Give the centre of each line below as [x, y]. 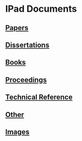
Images [17, 132]
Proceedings [26, 80]
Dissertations [27, 45]
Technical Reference [39, 97]
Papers [17, 28]
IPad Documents [41, 9]
